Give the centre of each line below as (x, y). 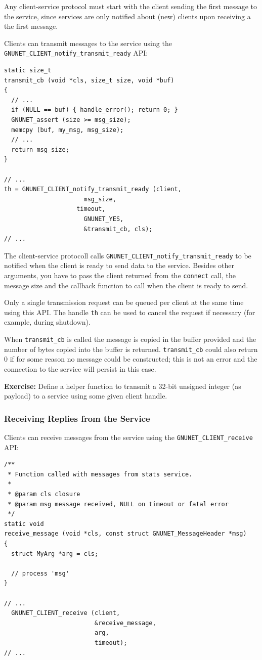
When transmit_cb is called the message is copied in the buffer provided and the (130, 339)
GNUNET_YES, (104, 219)
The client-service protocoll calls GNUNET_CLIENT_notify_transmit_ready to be (128, 255)
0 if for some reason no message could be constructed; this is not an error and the (131, 359)
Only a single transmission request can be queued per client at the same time (124, 302)
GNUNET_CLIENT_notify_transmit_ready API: (76, 53)
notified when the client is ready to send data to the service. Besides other (119, 265)
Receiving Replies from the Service (77, 418)
